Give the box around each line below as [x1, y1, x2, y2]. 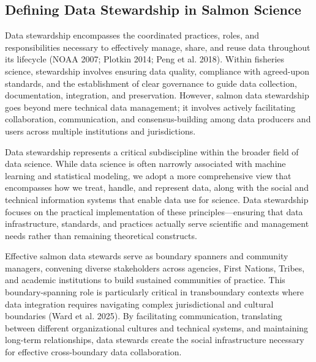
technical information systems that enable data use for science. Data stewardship [5, 193, 309, 205]
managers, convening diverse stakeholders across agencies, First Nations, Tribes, [5, 261, 305, 274]
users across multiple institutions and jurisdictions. [5, 124, 196, 137]
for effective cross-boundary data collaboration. [5, 345, 182, 358]
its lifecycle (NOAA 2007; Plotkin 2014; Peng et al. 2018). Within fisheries [5, 53, 285, 65]
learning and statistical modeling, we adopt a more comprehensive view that [5, 169, 292, 182]
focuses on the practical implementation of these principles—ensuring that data [5, 205, 303, 218]
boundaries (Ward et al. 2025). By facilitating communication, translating [5, 309, 282, 322]
